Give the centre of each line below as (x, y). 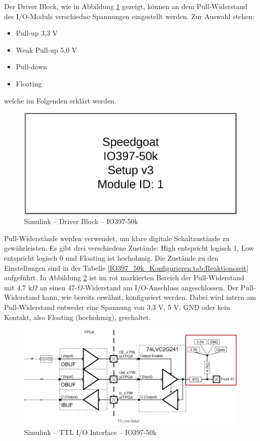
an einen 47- (58, 287)
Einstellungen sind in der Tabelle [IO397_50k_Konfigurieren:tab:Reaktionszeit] (126, 267)
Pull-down (31, 67)
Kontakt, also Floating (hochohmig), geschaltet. (78, 317)
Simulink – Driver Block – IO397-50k (81, 221)
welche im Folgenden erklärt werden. (60, 100)
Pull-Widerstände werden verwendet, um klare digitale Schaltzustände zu (117, 238)
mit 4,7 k (18, 287)
